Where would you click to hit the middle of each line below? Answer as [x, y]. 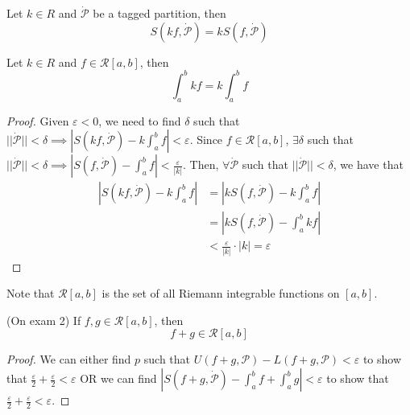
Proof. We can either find [69, 359]
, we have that [368, 164]
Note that [31, 293]
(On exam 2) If [44, 320]
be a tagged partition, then [159, 13]
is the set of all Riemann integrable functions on [221, 293]
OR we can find [118, 378]
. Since [206, 140]
